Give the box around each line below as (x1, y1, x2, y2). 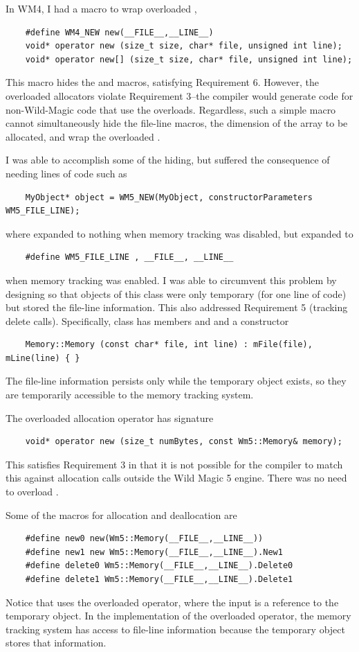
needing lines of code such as (6, 166, 127, 180)
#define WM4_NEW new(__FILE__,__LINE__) (25, 27, 214, 37)
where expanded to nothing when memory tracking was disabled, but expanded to (6, 226, 353, 240)
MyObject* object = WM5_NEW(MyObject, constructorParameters (25, 192, 313, 202)
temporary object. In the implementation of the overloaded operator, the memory (6, 608, 351, 623)
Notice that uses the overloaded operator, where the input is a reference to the (6, 594, 339, 609)
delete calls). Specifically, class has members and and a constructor (6, 313, 289, 328)
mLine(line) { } (6, 353, 80, 363)
